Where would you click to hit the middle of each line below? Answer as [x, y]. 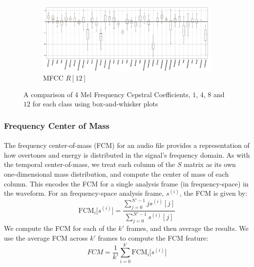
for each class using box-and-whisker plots [95, 104]
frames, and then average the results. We [187, 228]
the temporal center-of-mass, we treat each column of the [90, 164]
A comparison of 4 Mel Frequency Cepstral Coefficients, [107, 94]
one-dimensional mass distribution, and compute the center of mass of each [116, 174]
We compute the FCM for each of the [60, 228]
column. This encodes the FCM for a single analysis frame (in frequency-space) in [126, 183]
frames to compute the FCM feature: [153, 237]
